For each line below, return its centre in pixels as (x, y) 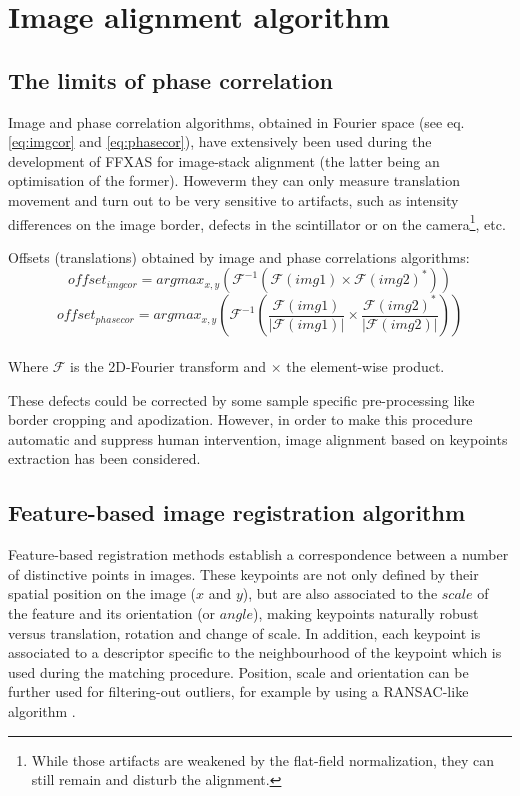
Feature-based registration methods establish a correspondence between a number (258, 554)
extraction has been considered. (104, 458)
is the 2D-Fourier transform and (168, 365)
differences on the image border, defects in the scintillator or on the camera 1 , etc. (257, 222)
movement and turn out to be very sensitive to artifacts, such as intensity (233, 199)
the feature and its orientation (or (112, 612)
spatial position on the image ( (102, 593)
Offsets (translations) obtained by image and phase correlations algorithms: (239, 256)
